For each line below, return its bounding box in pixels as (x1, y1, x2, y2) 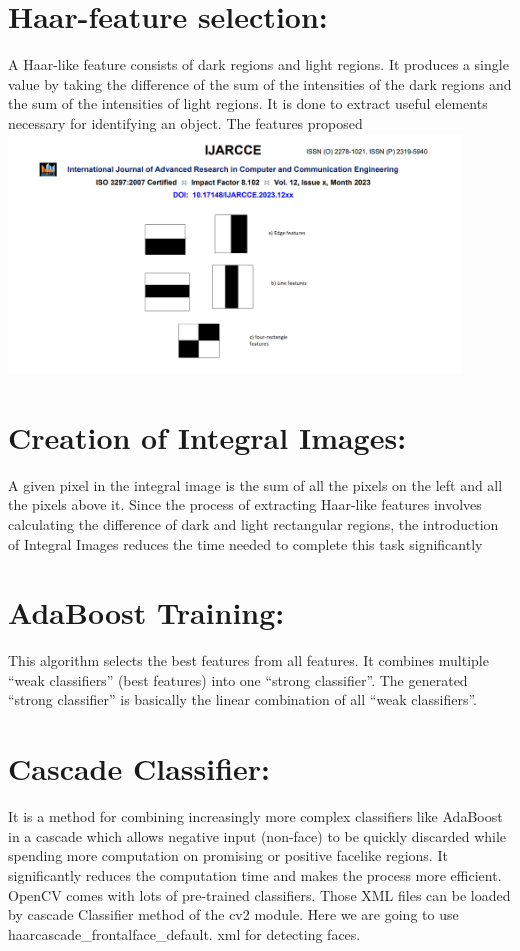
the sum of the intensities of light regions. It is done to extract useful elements (8, 93, 488, 114)
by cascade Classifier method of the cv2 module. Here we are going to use (8, 904, 459, 925)
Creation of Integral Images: (8, 416, 407, 457)
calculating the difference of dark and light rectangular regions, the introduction (8, 513, 499, 534)
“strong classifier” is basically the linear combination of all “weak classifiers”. (8, 689, 477, 710)
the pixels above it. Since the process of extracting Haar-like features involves (8, 494, 482, 515)
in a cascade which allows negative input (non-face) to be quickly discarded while (8, 825, 507, 846)
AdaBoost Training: (8, 592, 285, 633)
